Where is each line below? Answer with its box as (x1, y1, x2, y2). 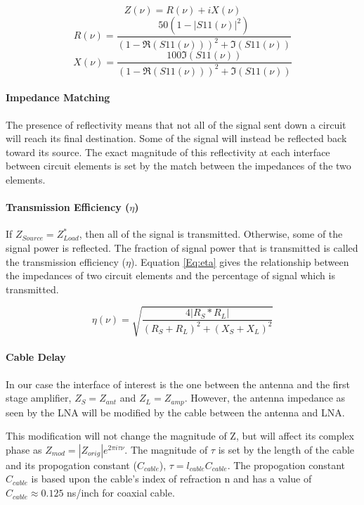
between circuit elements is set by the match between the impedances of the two (6, 158, 351, 173)
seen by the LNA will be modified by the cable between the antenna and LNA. (6, 404, 345, 419)
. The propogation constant (227, 457, 346, 472)
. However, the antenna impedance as (184, 390, 346, 405)
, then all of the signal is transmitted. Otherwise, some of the (79, 226, 343, 241)
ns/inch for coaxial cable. (67, 485, 175, 500)
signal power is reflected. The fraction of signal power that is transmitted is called (6, 240, 358, 255)
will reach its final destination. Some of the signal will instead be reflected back (6, 131, 347, 146)
